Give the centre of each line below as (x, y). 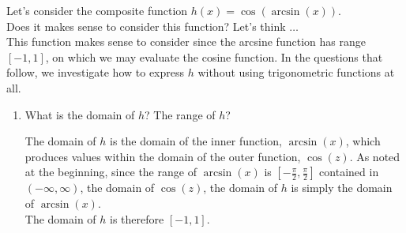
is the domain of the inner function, (196, 141)
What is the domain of (80, 114)
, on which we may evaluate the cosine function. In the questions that (214, 56)
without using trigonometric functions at (296, 72)
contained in (349, 172)
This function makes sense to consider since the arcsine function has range (186, 41)
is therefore (137, 218)
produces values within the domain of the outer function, (163, 156)
